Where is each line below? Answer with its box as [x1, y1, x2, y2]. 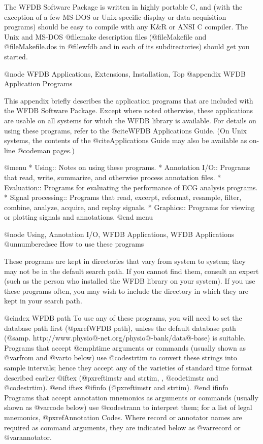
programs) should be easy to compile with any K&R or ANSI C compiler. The [4, 21, 248, 32]
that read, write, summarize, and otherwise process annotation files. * [4, 172, 221, 182]
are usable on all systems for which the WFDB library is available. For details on [4, 115, 256, 125]
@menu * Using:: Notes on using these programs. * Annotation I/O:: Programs [4, 162, 250, 173]
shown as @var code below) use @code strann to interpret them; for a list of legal [4, 402, 252, 413]
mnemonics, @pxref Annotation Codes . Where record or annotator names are [4, 412, 242, 422]
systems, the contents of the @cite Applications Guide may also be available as [4, 135, 247, 146]
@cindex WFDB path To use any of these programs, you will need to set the [4, 313, 242, 323]
